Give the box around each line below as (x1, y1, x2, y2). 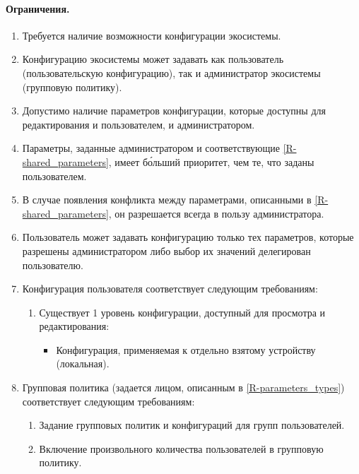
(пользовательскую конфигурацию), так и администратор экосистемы (22, 65, 321, 80)
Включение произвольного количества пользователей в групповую (39, 441, 324, 456)
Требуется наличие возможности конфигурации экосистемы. (22, 28, 281, 42)
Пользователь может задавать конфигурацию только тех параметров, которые (22, 230, 354, 244)
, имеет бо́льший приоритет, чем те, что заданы (108, 154, 314, 169)
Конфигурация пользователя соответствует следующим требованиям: (22, 281, 318, 296)
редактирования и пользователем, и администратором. (22, 117, 255, 131)
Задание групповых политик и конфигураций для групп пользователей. (39, 417, 345, 432)
